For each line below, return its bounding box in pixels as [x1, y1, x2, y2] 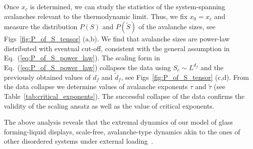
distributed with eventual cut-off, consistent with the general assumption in [4, 43, 230, 53]
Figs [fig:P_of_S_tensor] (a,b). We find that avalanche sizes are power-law [4, 34, 230, 44]
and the [200, 62, 224, 72]
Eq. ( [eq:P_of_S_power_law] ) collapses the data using [4, 62, 171, 72]
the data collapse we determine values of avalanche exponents [4, 81, 188, 92]
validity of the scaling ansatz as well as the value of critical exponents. [4, 100, 214, 111]
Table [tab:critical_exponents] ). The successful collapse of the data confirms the [4, 91, 245, 101]
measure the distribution [4, 21, 78, 32]
